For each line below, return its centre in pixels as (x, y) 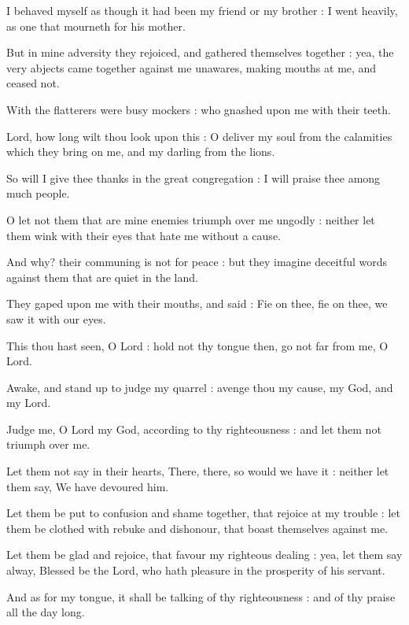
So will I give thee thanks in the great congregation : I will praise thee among (193, 178)
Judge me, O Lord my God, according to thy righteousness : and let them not (194, 429)
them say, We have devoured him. (88, 486)
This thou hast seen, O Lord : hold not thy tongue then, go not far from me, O (197, 345)
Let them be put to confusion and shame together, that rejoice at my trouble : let (203, 513)
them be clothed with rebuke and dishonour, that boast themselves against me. (197, 528)
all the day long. (46, 612)
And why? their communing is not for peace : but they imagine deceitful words (197, 262)
